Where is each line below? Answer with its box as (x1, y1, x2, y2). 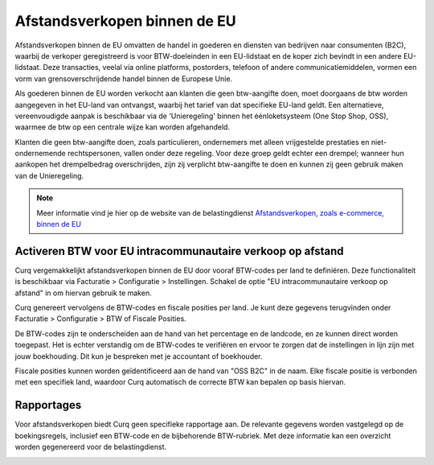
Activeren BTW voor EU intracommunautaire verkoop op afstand (14, 244, 345, 257)
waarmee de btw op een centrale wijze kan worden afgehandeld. (14, 122, 231, 132)
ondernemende (14, 149, 66, 158)
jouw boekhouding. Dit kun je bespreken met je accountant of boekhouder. (14, 351, 263, 361)
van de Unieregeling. (14, 171, 84, 180)
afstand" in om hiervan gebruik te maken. (14, 288, 152, 298)
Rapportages (14, 398, 82, 412)
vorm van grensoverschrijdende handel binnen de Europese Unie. (14, 73, 233, 84)
